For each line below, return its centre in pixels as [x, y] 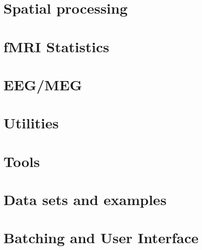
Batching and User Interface [101, 238]
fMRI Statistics [56, 46]
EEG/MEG [43, 84]
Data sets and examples [85, 199]
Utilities [31, 123]
